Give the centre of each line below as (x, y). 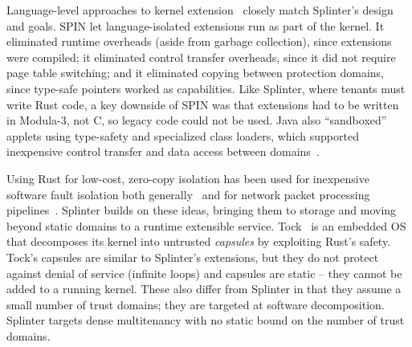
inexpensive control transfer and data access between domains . (163, 151)
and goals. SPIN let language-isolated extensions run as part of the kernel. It (196, 25)
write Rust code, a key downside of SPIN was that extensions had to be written (203, 104)
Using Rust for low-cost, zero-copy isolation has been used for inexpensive (188, 178)
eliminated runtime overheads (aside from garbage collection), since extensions (199, 41)
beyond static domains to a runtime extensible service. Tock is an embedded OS (206, 225)
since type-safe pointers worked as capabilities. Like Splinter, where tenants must (206, 88)
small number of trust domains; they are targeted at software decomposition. (196, 304)
